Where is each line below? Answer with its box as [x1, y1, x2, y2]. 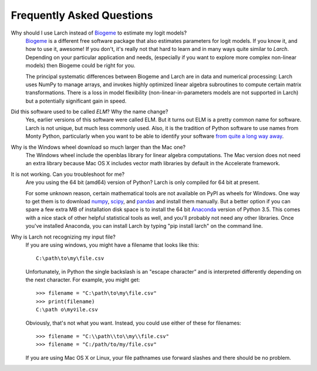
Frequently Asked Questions [11, 9, 153, 22]
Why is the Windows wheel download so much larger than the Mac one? [11, 144, 186, 151]
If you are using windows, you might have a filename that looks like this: [25, 241, 200, 249]
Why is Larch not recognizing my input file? [11, 233, 116, 240]
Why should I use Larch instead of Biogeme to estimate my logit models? [11, 29, 187, 36]
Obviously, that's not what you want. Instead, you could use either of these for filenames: [25, 319, 241, 326]
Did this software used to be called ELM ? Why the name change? [11, 108, 168, 115]
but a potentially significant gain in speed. [25, 97, 127, 104]
